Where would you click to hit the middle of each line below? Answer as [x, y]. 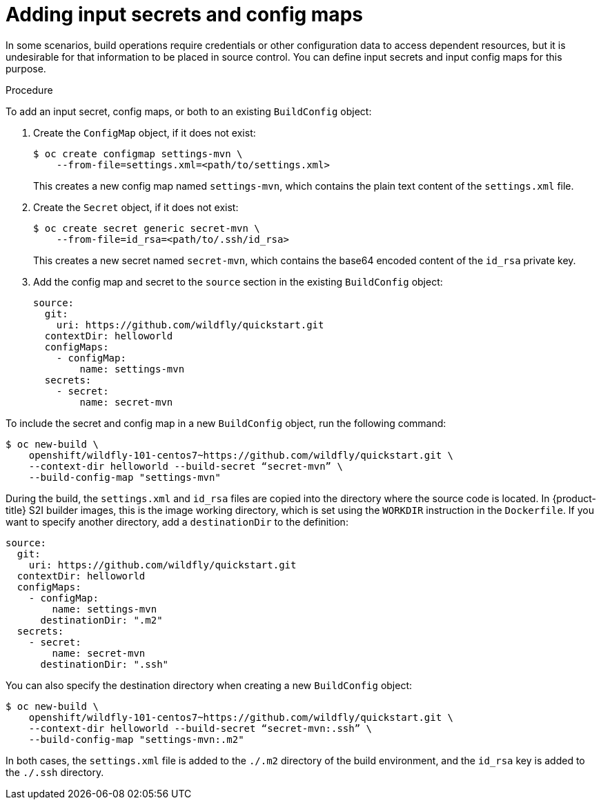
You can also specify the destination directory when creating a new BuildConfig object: [209, 685]
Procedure [29, 90]
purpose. [26, 68]
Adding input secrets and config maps [184, 14]
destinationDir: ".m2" [101, 620]
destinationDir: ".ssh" [105, 664]
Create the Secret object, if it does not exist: [136, 207]
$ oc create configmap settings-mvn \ [138, 153]
